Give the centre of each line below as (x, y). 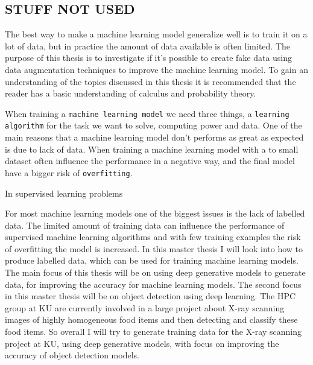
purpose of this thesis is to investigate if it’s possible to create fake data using (149, 58)
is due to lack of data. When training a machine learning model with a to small (152, 149)
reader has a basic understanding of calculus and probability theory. (131, 93)
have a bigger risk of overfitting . (69, 172)
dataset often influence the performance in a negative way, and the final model (150, 161)
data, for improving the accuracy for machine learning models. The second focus (153, 284)
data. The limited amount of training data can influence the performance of (145, 225)
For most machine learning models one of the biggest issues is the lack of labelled (155, 213)
